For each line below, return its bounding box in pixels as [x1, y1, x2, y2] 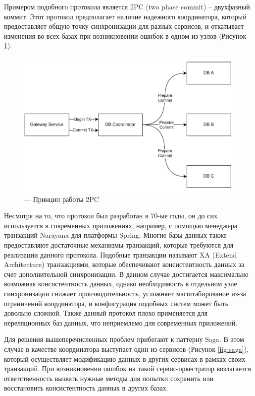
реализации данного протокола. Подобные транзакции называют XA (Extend [4, 249, 237, 260]
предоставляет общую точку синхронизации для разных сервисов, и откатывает [4, 21, 244, 31]
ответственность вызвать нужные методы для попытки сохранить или [4, 373, 214, 383]
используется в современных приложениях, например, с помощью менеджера [4, 220, 238, 230]
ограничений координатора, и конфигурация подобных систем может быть [4, 298, 228, 308]
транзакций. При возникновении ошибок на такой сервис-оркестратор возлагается [4, 363, 251, 374]
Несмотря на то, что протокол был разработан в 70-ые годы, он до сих [4, 210, 217, 221]
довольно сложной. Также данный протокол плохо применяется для [4, 308, 207, 318]
